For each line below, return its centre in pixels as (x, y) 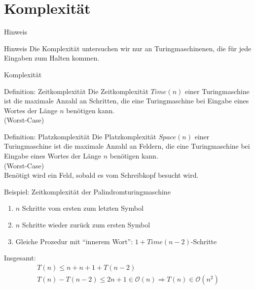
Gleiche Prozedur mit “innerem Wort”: (74, 241)
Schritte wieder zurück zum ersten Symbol (86, 225)
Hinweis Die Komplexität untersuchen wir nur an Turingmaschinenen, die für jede (128, 48)
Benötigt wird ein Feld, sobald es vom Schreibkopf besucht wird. (101, 175)
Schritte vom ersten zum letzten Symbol (83, 208)
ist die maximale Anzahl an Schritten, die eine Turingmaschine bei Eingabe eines (127, 101)
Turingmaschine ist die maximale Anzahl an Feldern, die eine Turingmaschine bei (127, 146)
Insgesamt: (20, 258)
